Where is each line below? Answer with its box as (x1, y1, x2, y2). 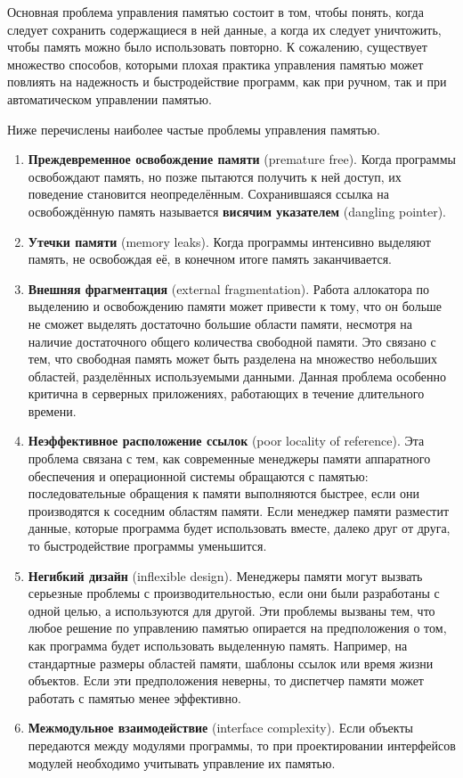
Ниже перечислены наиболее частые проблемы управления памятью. (7, 119, 380, 138)
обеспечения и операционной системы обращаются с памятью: (28, 466, 369, 485)
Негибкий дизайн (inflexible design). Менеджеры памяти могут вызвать (28, 566, 423, 585)
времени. (28, 401, 77, 420)
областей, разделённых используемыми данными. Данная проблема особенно (28, 366, 446, 385)
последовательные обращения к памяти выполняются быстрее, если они (28, 484, 419, 503)
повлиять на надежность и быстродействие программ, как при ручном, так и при (7, 72, 447, 91)
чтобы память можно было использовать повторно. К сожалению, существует (7, 37, 427, 56)
